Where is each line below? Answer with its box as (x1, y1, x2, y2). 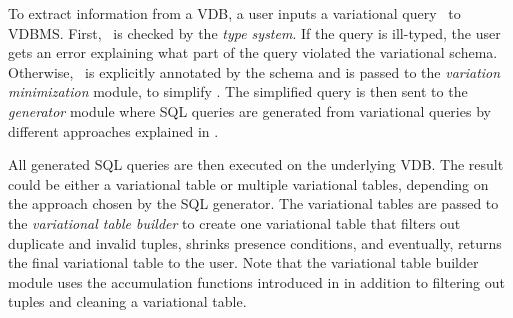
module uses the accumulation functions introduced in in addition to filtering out (8, 271, 505, 292)
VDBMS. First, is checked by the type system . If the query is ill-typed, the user (8, 22, 501, 43)
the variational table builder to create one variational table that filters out (8, 212, 461, 233)
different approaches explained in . (8, 120, 219, 141)
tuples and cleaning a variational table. (8, 291, 247, 312)
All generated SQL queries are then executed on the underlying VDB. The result (8, 154, 504, 175)
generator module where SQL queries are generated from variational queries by (8, 100, 491, 121)
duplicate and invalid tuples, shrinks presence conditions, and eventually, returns (8, 232, 502, 253)
